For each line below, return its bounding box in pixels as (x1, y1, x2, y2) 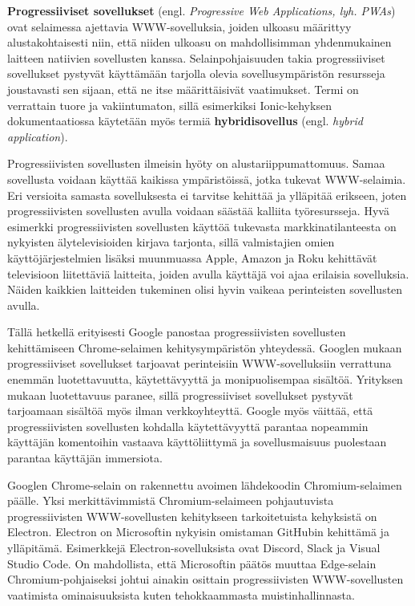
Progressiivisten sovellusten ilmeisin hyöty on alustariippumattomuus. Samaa (7, 155, 385, 172)
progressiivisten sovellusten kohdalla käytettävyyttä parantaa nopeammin (7, 417, 369, 434)
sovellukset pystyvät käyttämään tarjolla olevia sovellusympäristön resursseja (7, 65, 385, 82)
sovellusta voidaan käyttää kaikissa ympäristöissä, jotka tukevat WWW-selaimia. (7, 170, 406, 187)
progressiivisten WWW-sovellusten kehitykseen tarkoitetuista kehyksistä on (7, 507, 377, 524)
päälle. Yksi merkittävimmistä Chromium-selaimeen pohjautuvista (7, 492, 334, 509)
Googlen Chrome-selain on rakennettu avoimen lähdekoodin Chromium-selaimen (7, 476, 402, 493)
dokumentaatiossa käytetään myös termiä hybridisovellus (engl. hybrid (7, 112, 363, 129)
